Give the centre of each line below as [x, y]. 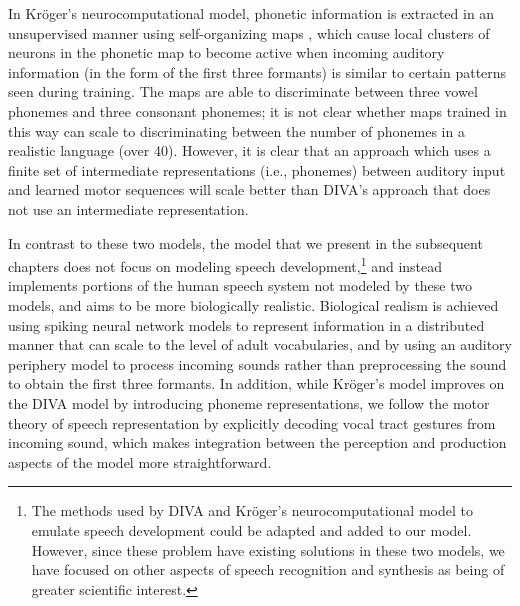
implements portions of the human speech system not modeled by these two [240, 285]
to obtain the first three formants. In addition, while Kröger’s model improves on [256, 383]
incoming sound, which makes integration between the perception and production [257, 442]
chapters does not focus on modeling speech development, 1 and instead [225, 264]
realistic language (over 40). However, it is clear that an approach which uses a [249, 150]
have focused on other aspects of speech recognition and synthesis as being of [268, 569]
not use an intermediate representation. [128, 208]
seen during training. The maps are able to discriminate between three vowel [243, 91]
